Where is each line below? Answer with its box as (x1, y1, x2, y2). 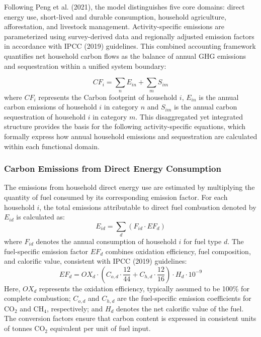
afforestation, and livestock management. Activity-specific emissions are (4, 21, 224, 32)
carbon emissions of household (4, 101, 97, 112)
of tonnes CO (4, 323, 45, 333)
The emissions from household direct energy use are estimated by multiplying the (4, 182, 255, 192)
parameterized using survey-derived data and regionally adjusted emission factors (4, 31, 254, 41)
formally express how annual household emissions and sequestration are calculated (4, 131, 257, 141)
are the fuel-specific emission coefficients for (117, 293, 251, 303)
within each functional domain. (4, 141, 100, 151)
